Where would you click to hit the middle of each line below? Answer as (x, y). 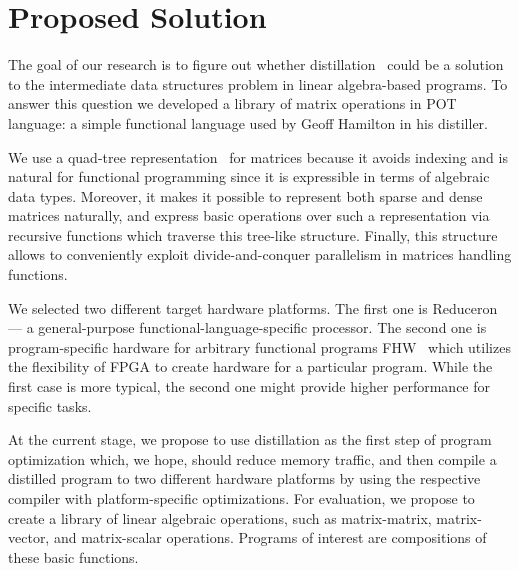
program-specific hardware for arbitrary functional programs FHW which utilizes (259, 346)
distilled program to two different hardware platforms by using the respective (244, 478)
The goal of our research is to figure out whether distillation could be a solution (256, 64)
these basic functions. (73, 556)
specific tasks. (50, 405)
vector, (29, 537)
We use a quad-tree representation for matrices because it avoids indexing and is (258, 156)
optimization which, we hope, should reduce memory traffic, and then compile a (252, 458)
